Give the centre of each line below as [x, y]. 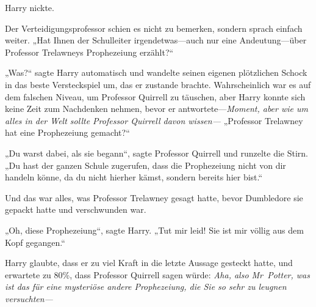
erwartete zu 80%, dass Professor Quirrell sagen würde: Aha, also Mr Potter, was [157, 274]
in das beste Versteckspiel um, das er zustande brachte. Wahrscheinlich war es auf [158, 84]
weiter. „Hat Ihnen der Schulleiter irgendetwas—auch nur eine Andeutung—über [156, 40]
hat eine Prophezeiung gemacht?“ [67, 132]
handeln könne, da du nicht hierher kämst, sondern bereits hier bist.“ [134, 177]
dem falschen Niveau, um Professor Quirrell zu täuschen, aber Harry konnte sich [155, 96]
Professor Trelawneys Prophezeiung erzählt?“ [89, 52]
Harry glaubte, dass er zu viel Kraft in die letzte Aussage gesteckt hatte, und [149, 263]
